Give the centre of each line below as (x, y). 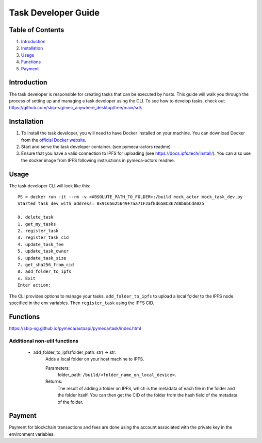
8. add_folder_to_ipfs (45, 271)
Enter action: (34, 285)
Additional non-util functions (44, 341)
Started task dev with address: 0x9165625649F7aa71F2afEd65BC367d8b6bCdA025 (111, 204)
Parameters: (57, 368)
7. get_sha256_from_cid (46, 265)
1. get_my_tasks (37, 224)
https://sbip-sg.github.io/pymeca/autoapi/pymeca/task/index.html (75, 328)
